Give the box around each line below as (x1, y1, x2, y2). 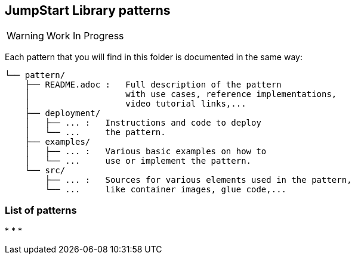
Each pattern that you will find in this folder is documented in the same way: (5, 52, 302, 63)
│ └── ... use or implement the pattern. (24, 156, 252, 166)
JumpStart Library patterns (5, 3, 171, 18)
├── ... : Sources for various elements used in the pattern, (45, 175, 352, 185)
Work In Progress (46, 30, 124, 42)
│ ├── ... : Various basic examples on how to (24, 146, 267, 157)
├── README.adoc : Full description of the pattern (24, 80, 282, 90)
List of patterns (5, 204, 77, 216)
